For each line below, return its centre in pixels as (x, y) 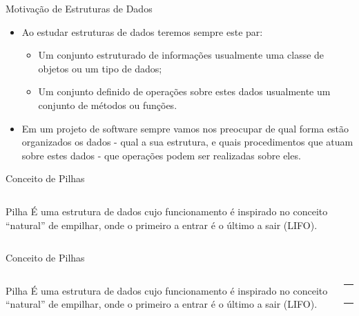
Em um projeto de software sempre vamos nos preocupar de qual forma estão (185, 128)
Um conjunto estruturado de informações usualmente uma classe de (181, 55)
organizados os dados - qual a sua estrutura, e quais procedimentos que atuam (187, 142)
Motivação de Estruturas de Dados (79, 8)
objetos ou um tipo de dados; (100, 68)
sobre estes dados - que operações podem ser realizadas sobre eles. (161, 155)
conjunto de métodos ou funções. (108, 105)
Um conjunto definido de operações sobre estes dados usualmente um (184, 91)
